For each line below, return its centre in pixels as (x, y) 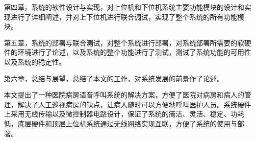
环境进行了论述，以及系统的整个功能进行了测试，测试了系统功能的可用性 (134, 52)
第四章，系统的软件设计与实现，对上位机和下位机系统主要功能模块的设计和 (124, 7)
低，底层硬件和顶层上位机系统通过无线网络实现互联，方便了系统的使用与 (121, 123)
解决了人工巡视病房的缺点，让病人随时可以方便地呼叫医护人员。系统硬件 (134, 104)
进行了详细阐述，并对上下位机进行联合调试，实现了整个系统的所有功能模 (127, 16)
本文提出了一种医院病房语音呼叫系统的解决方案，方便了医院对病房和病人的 (124, 95)
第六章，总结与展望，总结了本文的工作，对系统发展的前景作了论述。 (114, 78)
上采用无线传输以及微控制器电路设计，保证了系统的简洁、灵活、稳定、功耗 (124, 114)
